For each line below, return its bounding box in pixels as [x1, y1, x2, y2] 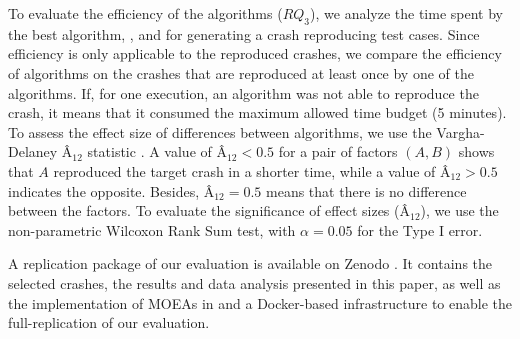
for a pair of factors [278, 141, 398, 162]
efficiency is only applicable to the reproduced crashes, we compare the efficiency [8, 43, 502, 64]
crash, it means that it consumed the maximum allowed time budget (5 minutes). [8, 102, 507, 123]
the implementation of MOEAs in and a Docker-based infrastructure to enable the [8, 292, 513, 313]
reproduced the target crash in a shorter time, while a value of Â [53, 160, 451, 181]
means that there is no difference [266, 180, 467, 201]
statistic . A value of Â [87, 141, 227, 162]
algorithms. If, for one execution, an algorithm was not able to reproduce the [8, 82, 479, 103]
